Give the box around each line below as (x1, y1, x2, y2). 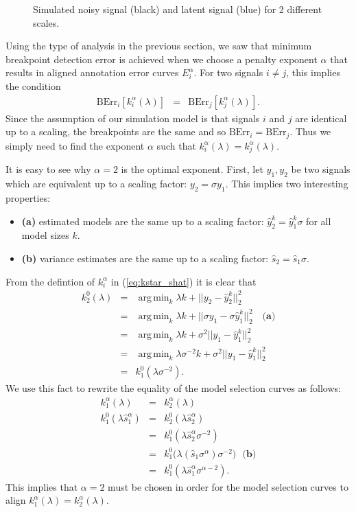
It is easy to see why (5, 162, 91, 176)
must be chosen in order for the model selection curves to (108, 479, 348, 493)
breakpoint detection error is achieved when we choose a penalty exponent (5, 51, 318, 66)
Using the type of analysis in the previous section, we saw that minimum (5, 38, 312, 53)
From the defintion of (5, 274, 95, 288)
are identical (295, 110, 347, 125)
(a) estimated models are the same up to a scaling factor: (21, 213, 264, 228)
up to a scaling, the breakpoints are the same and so (5, 124, 226, 139)
